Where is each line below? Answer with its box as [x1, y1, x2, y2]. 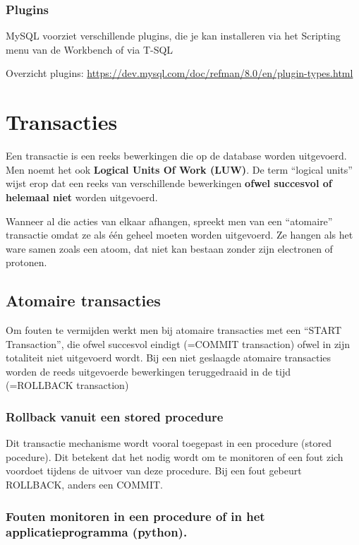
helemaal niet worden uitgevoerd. [6, 189, 158, 204]
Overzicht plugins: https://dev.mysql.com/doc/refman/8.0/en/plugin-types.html [6, 66, 353, 80]
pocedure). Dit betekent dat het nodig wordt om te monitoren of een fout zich [6, 449, 343, 464]
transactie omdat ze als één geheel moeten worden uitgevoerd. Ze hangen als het [6, 227, 353, 242]
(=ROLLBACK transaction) [6, 378, 129, 393]
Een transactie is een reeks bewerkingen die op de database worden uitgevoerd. [6, 148, 347, 163]
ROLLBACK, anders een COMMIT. [6, 477, 163, 492]
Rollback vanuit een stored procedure [6, 407, 224, 425]
